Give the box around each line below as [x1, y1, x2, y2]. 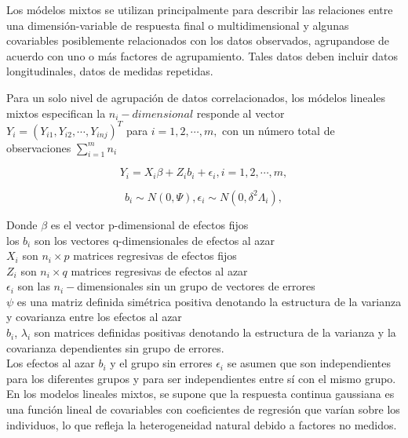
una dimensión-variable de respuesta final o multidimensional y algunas [6, 16, 349, 33]
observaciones [6, 139, 71, 155]
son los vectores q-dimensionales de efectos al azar [34, 232, 275, 248]
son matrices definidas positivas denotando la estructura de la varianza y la [34, 324, 396, 341]
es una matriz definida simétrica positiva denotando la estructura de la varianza [16, 293, 402, 309]
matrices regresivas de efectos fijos [73, 247, 237, 264]
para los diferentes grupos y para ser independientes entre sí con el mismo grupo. [6, 370, 396, 386]
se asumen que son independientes [227, 355, 391, 371]
